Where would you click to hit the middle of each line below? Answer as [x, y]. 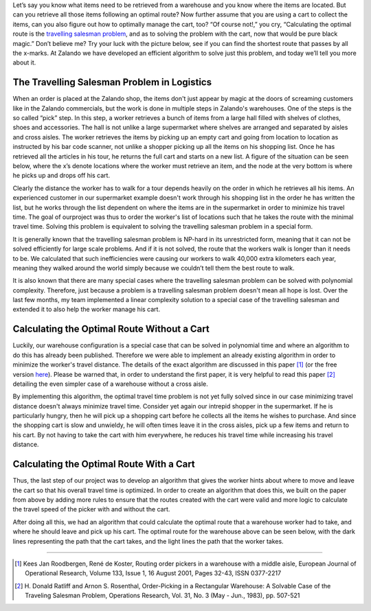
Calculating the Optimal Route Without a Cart [111, 329]
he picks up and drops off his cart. [61, 176]
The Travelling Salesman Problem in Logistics [112, 82]
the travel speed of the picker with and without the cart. [91, 509]
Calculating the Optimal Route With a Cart [104, 464]
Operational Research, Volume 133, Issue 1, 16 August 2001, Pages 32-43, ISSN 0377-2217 [153, 573]
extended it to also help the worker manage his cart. [87, 310]
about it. [24, 62]
